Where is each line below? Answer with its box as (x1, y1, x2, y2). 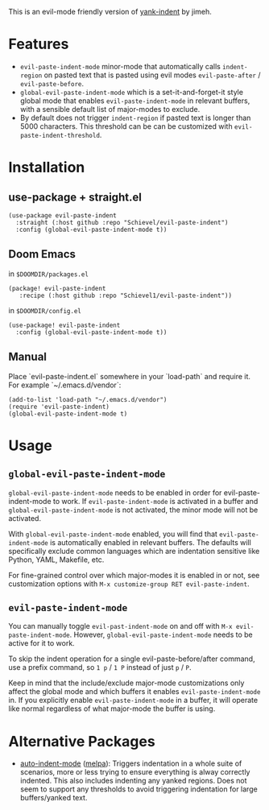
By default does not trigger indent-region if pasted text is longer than (19, 113, 251, 122)
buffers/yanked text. (19, 793, 88, 803)
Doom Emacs (8, 247, 77, 261)
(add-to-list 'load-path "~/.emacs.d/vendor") (8, 395, 168, 403)
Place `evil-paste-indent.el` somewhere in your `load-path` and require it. (8, 371, 251, 381)
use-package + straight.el (8, 190, 143, 204)
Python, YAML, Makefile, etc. (8, 555, 105, 564)
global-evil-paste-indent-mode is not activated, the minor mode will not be (8, 505, 259, 515)
